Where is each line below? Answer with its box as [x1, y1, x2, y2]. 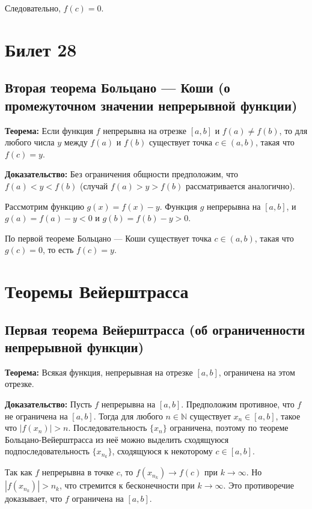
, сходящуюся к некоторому [112, 445, 213, 457]
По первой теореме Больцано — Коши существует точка [5, 231, 212, 244]
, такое [275, 409, 301, 422]
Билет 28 [5, 37, 77, 61]
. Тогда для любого [93, 409, 163, 422]
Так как [5, 466, 32, 478]
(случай [79, 179, 108, 192]
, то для [279, 124, 308, 136]
